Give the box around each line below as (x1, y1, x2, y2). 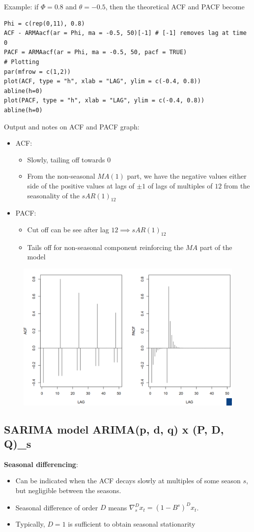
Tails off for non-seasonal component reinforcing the (27, 242, 184, 252)
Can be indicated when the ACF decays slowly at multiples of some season (15, 475, 241, 486)
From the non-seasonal (27, 171, 95, 181)
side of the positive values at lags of (27, 180, 135, 190)
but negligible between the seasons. (15, 485, 121, 496)
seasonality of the (27, 190, 80, 200)
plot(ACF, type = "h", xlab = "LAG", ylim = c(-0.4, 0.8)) (4, 78, 201, 85)
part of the (199, 242, 232, 252)
